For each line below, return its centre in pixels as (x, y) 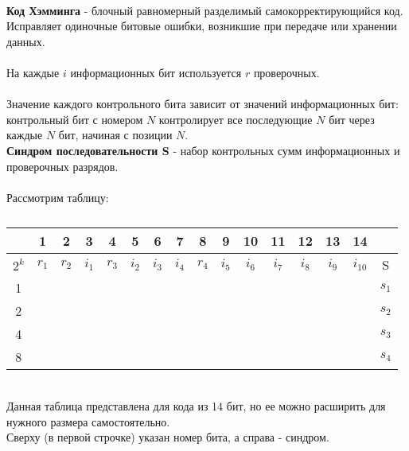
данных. (26, 41)
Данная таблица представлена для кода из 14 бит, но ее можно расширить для (196, 405)
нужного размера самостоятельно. (88, 421)
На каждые (33, 72)
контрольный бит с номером (75, 119)
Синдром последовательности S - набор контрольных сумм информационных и (203, 150)
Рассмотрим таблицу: (58, 197)
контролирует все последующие (236, 119)
